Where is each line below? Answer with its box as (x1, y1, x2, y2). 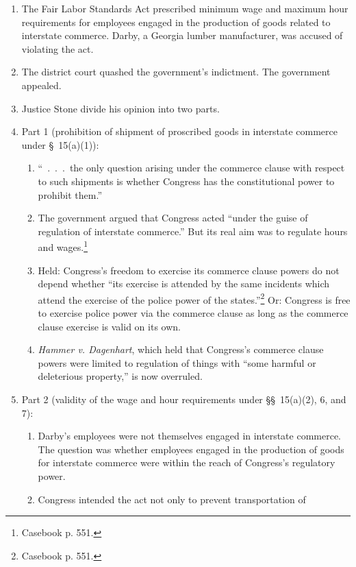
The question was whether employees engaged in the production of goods (38, 442, 344, 456)
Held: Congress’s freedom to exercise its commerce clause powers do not (38, 263, 340, 277)
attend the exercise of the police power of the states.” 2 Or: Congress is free (38, 290, 351, 306)
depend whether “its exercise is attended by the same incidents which (38, 276, 330, 291)
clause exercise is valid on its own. (38, 319, 181, 333)
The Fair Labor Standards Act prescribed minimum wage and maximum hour (21, 1, 348, 15)
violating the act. (21, 41, 94, 56)
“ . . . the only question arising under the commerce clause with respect (38, 160, 345, 175)
